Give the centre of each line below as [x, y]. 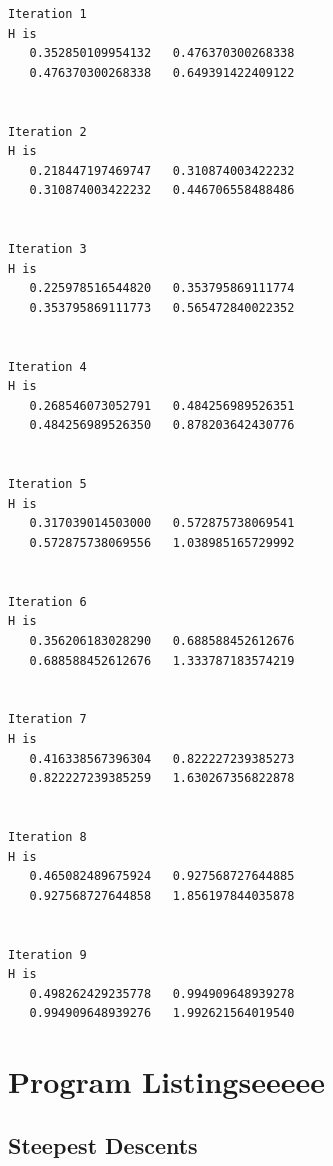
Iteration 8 [47, 836]
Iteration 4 [47, 366]
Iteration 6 [47, 601]
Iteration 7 [47, 719]
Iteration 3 [47, 249]
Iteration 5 [47, 484]
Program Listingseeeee [166, 1081]
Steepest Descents [103, 1144]
